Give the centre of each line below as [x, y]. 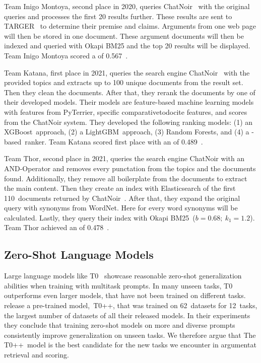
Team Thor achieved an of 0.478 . [57, 227]
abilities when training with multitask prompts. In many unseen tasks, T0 [118, 285]
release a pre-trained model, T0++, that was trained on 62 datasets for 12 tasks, [131, 305]
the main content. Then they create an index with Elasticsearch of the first [120, 188]
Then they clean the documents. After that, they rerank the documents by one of [130, 92]
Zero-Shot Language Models [79, 255]
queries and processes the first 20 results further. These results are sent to [118, 16]
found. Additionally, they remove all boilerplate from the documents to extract [126, 178]
